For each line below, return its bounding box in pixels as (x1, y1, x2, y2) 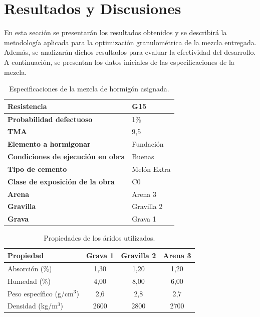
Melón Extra (132, 163, 171, 174)
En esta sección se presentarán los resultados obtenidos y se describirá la (4, 27, 227, 38)
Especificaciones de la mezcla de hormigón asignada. (9, 83, 169, 94)
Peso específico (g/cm (8, 288, 74, 298)
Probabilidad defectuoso (8, 114, 93, 124)
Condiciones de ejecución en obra (8, 151, 125, 162)
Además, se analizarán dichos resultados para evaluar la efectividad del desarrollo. (4, 47, 256, 57)
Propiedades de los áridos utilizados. (44, 233, 155, 243)
